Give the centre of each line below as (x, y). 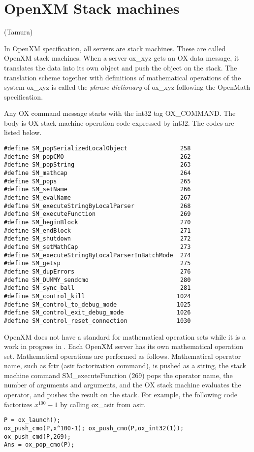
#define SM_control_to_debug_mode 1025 (97, 304)
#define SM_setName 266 (97, 190)
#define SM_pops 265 (97, 181)
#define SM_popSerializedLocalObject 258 (97, 149)
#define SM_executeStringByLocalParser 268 (97, 206)
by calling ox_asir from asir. (103, 404)
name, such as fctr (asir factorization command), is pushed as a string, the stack (125, 365)
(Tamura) (18, 32)
